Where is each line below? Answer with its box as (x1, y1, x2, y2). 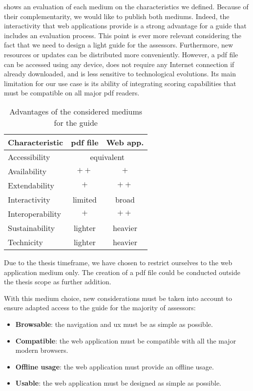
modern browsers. (15, 345, 68, 355)
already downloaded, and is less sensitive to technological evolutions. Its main (4, 69, 236, 79)
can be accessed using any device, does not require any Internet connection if (4, 59, 234, 69)
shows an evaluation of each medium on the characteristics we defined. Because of (4, 1, 249, 11)
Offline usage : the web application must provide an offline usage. (15, 361, 214, 371)
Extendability (8, 179, 54, 191)
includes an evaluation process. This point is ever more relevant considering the (4, 30, 241, 40)
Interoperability (8, 207, 62, 219)
